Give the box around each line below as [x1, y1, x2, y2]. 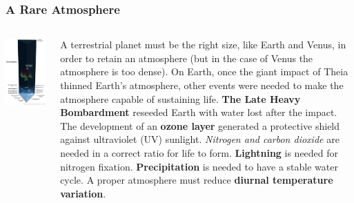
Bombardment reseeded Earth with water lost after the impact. [60, 105, 337, 119]
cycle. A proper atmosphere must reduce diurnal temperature [60, 173, 333, 187]
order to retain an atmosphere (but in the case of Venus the [60, 50, 313, 65]
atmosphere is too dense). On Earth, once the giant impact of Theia [60, 64, 348, 79]
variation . [60, 186, 106, 200]
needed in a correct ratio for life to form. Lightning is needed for [60, 145, 339, 159]
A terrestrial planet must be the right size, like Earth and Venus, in [60, 37, 346, 52]
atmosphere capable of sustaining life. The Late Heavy [60, 91, 301, 106]
